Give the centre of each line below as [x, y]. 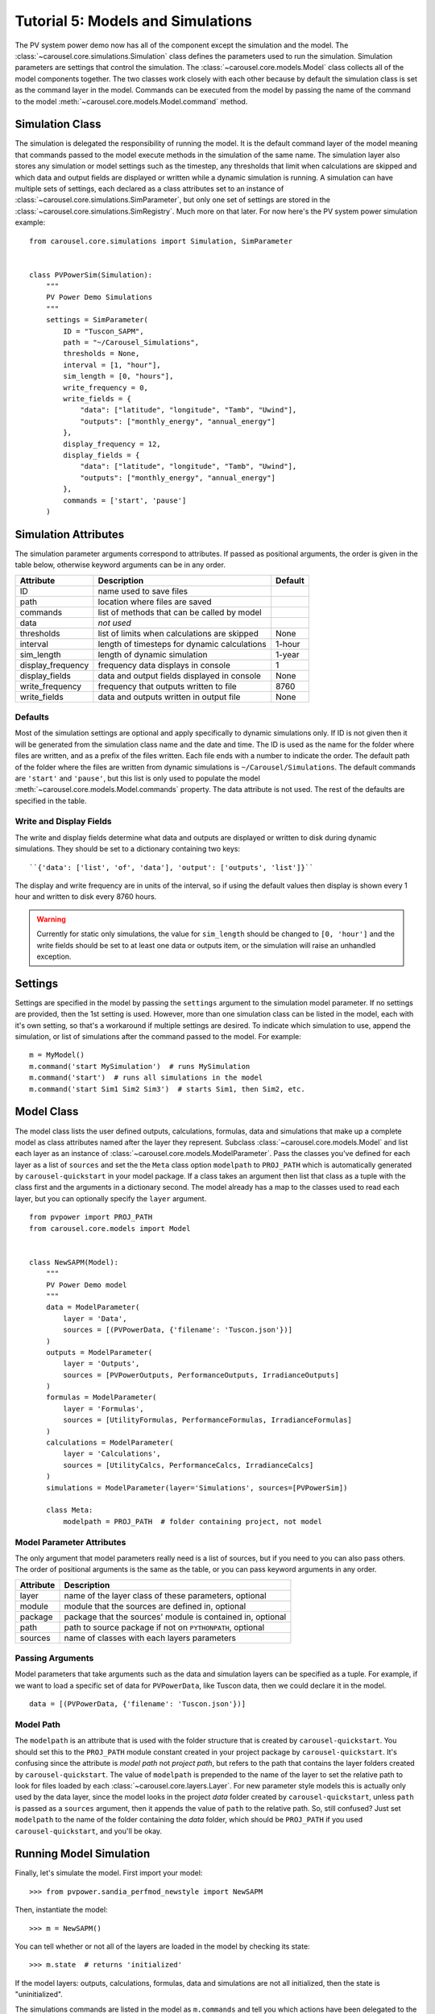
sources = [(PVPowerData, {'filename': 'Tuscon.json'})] [178, 1330]
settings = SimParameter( [97, 320]
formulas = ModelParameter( [101, 1397]
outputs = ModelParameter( [99, 1352]
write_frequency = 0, [106, 387]
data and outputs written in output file [169, 697]
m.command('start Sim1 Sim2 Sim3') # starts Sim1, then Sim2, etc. [167, 1089]
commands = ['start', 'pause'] [125, 500]
